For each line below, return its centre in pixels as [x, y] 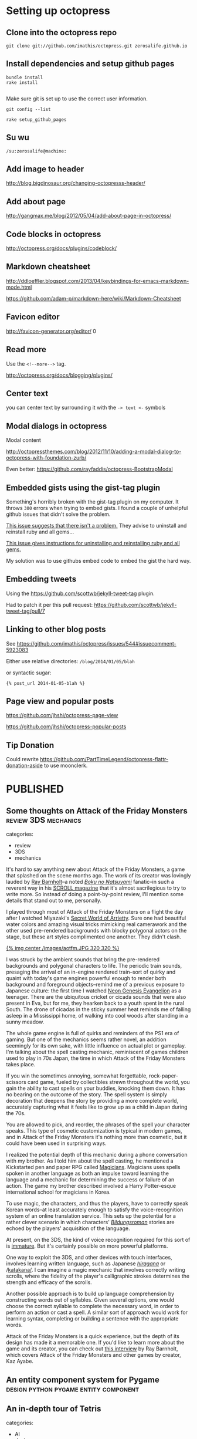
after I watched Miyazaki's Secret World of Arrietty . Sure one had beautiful [96, 918]
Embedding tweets [41, 579]
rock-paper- [164, 1076]
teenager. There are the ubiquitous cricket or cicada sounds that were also [96, 997]
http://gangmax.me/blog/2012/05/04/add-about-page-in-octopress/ [89, 216]
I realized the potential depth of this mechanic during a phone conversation [97, 1155]
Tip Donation [30, 745]
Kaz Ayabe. [20, 1361]
